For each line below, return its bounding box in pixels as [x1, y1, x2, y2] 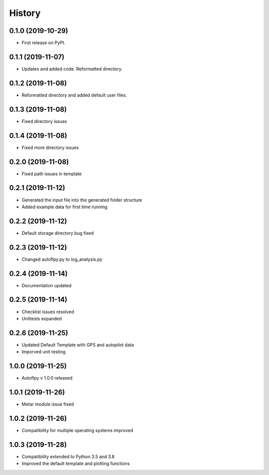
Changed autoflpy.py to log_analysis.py [21, 256, 103, 262]
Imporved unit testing [21, 349, 66, 355]
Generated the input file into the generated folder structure [21, 197, 142, 203]
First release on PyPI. [21, 40, 66, 46]
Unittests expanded [21, 315, 62, 322]
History [9, 7, 41, 18]
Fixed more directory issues [21, 144, 79, 150]
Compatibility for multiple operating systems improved [21, 427, 133, 433]
